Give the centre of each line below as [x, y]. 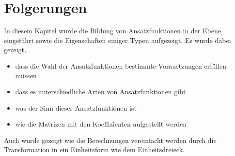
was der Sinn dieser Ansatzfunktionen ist [76, 107]
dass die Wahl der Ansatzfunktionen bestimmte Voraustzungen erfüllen [121, 65]
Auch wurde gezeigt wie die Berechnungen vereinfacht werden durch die [110, 140]
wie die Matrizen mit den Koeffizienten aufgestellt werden [101, 124]
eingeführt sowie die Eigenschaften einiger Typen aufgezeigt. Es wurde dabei [117, 40]
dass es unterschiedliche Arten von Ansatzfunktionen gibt [101, 92]
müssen [26, 75]
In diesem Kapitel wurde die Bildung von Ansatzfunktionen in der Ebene [112, 31]
